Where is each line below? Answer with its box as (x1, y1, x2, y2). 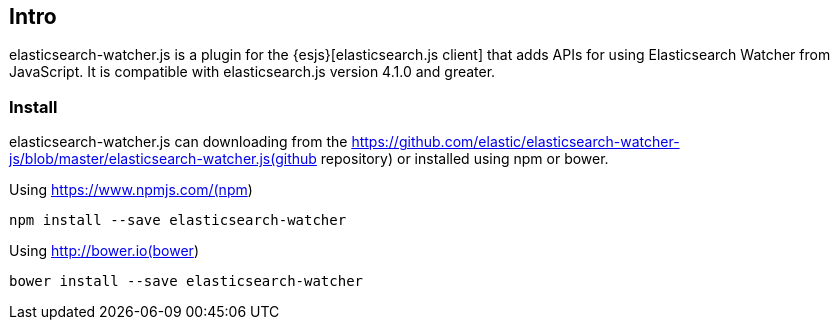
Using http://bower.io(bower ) (9, 242, 199, 260)
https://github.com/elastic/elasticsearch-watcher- (351, 133, 680, 151)
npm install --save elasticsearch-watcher (9, 212, 347, 229)
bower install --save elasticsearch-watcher (9, 273, 364, 290)
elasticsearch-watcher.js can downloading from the (9, 133, 348, 151)
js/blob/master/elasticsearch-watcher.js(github (9, 150, 317, 168)
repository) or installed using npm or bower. (320, 150, 609, 168)
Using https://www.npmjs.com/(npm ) (9, 181, 253, 199)
